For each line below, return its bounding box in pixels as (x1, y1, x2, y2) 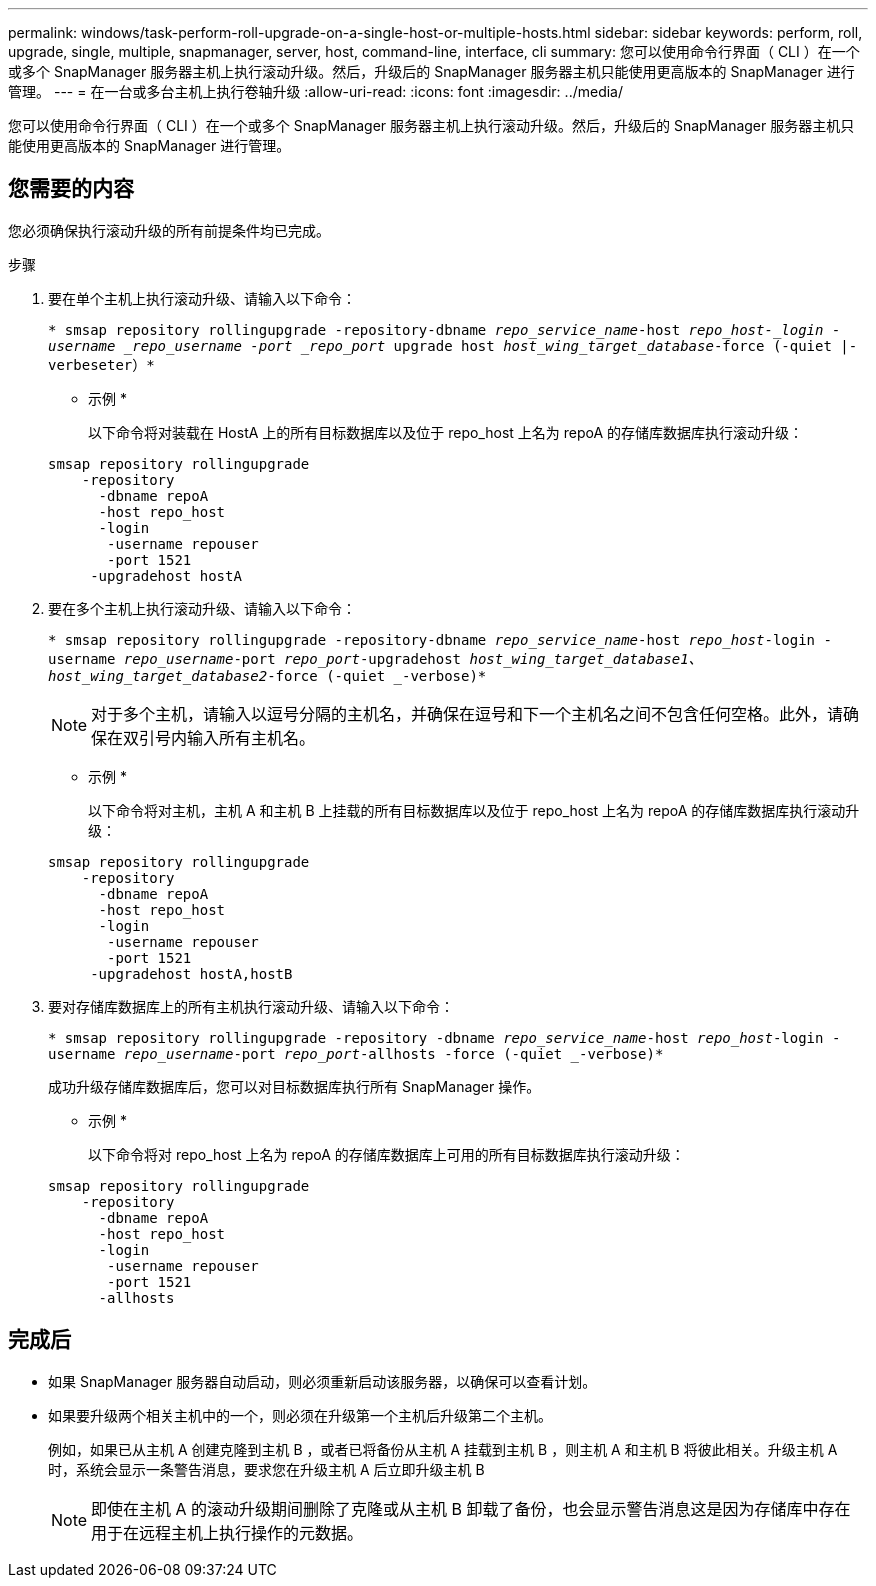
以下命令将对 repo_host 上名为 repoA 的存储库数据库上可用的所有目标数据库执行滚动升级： (88, 1145, 685, 1163)
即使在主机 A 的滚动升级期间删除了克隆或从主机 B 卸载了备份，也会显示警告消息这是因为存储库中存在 (91, 1498, 851, 1519)
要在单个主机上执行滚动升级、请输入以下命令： (48, 289, 356, 307)
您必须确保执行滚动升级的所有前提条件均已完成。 (8, 221, 330, 239)
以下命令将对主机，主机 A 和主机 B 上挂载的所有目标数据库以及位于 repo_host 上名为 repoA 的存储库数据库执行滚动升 (88, 801, 860, 819)
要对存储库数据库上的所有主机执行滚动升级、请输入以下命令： (48, 997, 454, 1015)
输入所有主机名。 (187, 727, 316, 748)
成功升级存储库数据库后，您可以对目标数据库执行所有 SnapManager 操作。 (48, 1077, 541, 1095)
